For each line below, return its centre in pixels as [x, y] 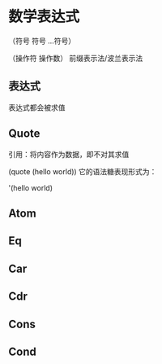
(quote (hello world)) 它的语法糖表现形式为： [83, 171]
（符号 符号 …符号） [42, 41]
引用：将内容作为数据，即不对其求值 [69, 154]
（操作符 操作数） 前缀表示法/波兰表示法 [76, 58]
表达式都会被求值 [37, 107]
